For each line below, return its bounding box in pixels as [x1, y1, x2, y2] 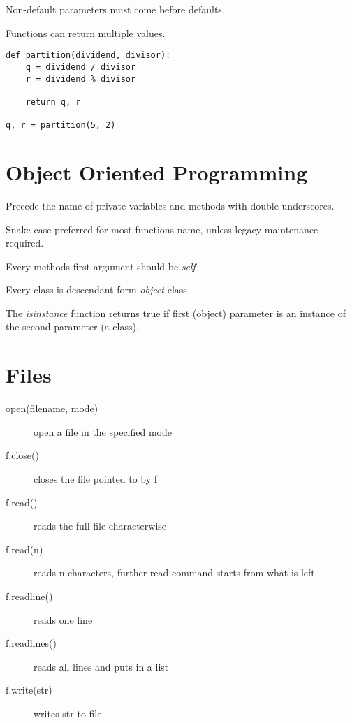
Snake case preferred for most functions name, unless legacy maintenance [6, 221, 318, 236]
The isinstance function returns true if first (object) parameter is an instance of [6, 305, 346, 320]
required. [6, 235, 44, 250]
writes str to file [34, 706, 102, 720]
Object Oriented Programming [6, 157, 308, 186]
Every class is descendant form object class [6, 282, 187, 297]
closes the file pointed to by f [34, 471, 158, 485]
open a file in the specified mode [34, 424, 173, 439]
